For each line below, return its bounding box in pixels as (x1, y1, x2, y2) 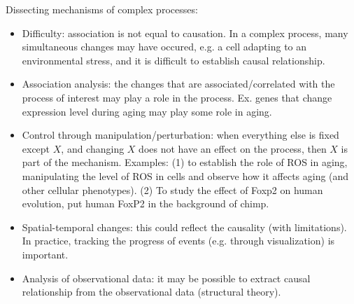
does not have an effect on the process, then (139, 141, 327, 156)
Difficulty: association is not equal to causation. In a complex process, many (22, 25, 348, 40)
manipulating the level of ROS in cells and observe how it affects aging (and (22, 168, 349, 183)
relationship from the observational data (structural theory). (22, 284, 281, 299)
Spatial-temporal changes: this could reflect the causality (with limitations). (22, 219, 347, 234)
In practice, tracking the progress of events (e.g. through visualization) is (22, 233, 335, 248)
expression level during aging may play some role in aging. (22, 104, 272, 118)
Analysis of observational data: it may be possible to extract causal (22, 270, 311, 285)
